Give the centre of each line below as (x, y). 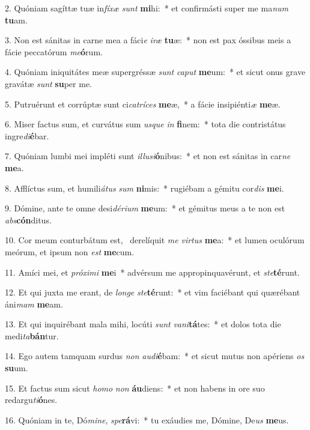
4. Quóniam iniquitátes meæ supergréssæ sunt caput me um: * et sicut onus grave (155, 72)
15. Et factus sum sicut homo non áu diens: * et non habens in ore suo (135, 388)
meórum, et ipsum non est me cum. (70, 251)
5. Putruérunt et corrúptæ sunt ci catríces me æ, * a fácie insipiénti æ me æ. (143, 104)
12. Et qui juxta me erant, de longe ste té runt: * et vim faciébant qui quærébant (153, 292)
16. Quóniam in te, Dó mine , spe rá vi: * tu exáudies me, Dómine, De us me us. (147, 419)
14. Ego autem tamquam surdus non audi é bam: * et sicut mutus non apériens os (155, 356)
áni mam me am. (34, 304)
